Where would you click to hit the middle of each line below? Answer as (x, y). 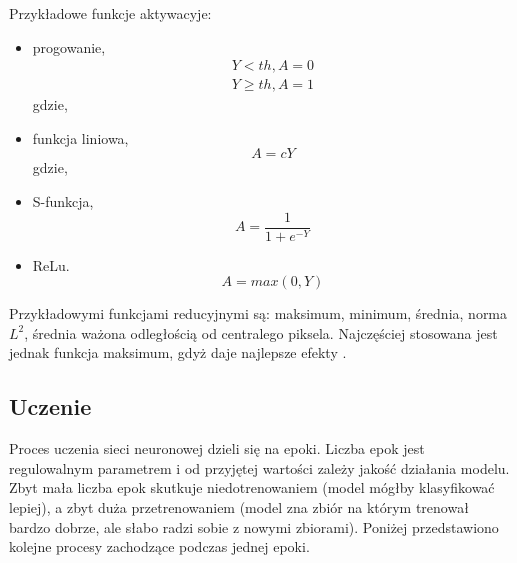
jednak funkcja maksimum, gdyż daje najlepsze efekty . (178, 352)
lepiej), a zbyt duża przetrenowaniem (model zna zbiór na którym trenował (239, 507)
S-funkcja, (63, 201)
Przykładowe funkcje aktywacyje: (110, 13)
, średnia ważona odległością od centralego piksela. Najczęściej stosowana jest (261, 332)
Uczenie (50, 406)
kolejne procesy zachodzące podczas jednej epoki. (159, 546)
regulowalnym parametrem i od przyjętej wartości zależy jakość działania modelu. (259, 467)
